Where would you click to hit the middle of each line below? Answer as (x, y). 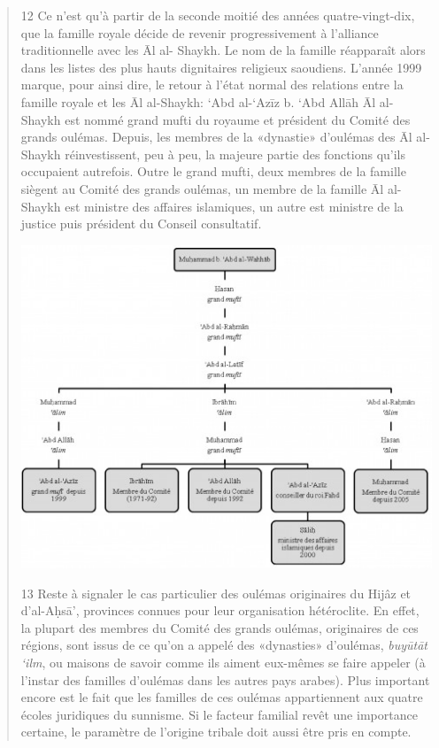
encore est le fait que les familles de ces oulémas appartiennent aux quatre (222, 697)
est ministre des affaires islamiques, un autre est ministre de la (234, 206)
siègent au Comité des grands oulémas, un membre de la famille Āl (202, 188)
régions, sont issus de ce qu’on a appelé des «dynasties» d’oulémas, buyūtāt (224, 645)
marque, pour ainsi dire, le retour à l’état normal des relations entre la (212, 85)
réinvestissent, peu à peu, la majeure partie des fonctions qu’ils (235, 154)
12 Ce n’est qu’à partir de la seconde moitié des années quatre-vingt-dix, (218, 15)
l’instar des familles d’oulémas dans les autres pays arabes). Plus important (225, 679)
